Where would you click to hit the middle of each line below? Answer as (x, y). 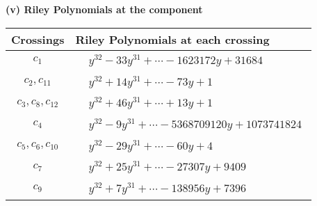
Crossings (38, 39)
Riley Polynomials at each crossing (172, 39)
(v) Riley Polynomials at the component (104, 9)
